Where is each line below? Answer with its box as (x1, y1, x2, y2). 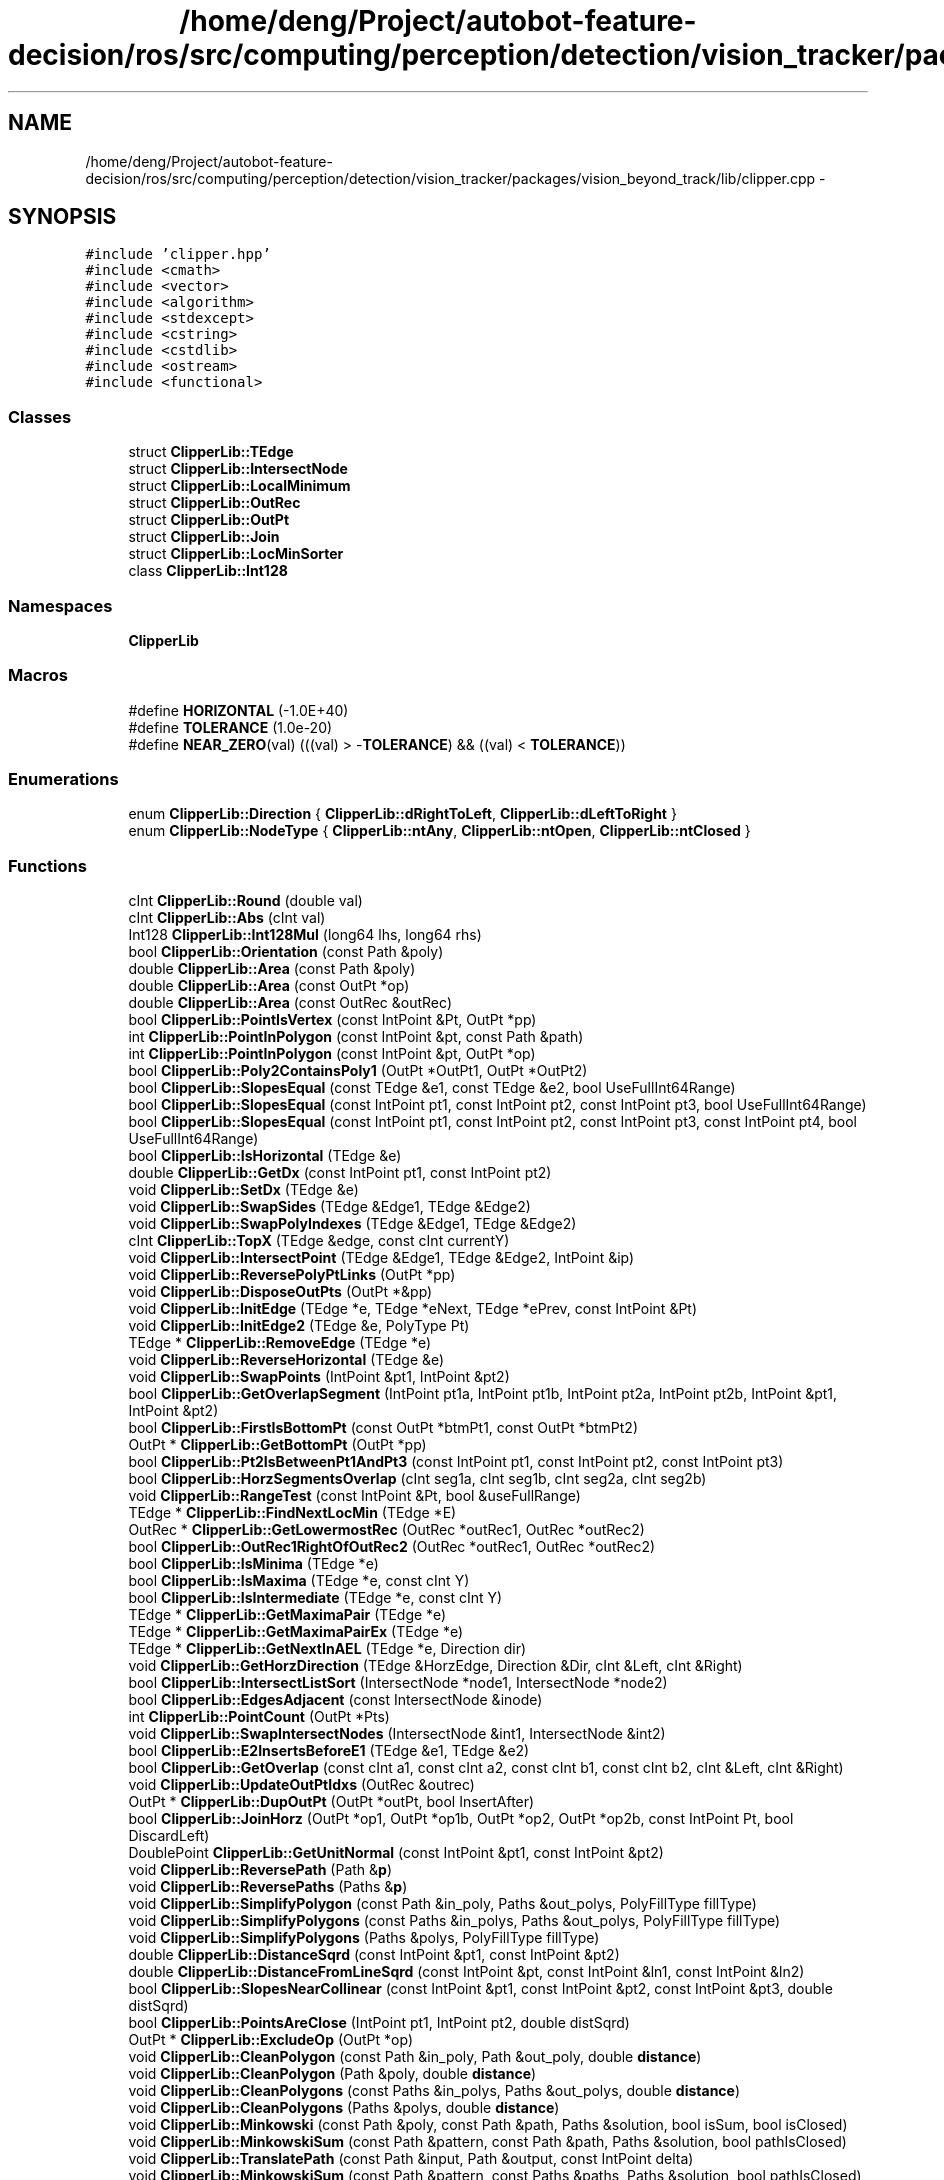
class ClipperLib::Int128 (128, 562, 288, 580)
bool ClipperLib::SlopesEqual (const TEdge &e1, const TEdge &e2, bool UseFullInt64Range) (128, 1079, 736, 1097)
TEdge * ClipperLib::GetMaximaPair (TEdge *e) (128, 1606, 447, 1624)
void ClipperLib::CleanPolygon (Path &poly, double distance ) (128, 2065, 537, 2083)
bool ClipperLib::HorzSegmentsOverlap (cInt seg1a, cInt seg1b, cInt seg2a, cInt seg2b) (128, 1470, 707, 1488)
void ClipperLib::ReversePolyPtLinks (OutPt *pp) (128, 1266, 456, 1284)
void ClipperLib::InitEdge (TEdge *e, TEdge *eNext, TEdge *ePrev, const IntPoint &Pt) (128, 1300, 698, 1318)
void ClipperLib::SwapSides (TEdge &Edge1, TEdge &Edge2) (128, 1198, 531, 1216)
